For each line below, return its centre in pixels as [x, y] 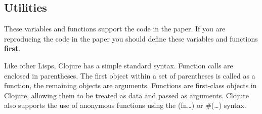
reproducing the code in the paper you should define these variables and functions [131, 38]
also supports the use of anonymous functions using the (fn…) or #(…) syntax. [125, 105]
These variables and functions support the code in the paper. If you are [115, 29]
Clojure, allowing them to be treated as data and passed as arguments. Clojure [126, 95]
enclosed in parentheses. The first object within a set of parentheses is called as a [130, 75]
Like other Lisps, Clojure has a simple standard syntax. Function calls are [119, 65]
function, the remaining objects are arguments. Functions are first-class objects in [130, 85]
